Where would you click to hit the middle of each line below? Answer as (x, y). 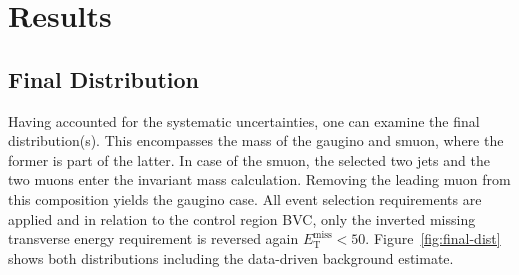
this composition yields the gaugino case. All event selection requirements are (245, 198)
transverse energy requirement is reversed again (153, 238)
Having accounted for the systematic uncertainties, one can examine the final (244, 120)
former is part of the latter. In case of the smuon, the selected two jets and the (249, 159)
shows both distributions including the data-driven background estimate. (231, 257)
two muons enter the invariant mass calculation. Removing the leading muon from (259, 179)
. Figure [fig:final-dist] (433, 238)
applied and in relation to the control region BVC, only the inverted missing (242, 218)
